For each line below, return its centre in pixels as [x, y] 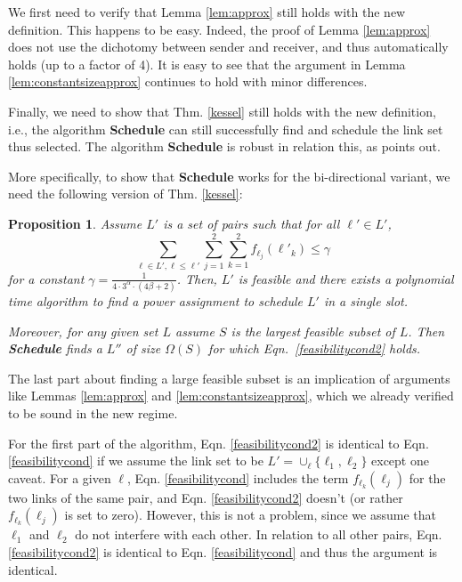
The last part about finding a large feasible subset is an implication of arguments [229, 378]
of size [143, 348]
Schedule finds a [55, 348]
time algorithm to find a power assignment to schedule [155, 300]
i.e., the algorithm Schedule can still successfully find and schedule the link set [226, 129]
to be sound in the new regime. [93, 412]
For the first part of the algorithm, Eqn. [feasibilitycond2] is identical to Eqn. [219, 443]
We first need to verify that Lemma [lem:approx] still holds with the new [207, 12]
